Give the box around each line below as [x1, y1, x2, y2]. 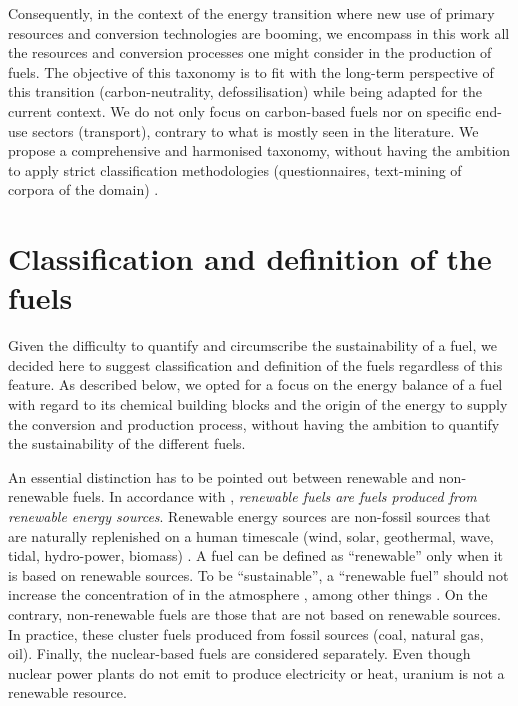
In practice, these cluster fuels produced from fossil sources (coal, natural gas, [8, 623, 484, 644]
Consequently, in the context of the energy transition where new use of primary [8, 3, 495, 23]
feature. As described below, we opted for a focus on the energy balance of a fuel [8, 374, 503, 395]
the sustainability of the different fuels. [8, 433, 246, 454]
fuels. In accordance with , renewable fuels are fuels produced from [72, 486, 477, 507]
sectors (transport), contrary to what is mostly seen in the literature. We [32, 120, 479, 141]
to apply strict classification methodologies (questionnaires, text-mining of [8, 159, 462, 180]
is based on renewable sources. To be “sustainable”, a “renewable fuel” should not [8, 564, 509, 585]
